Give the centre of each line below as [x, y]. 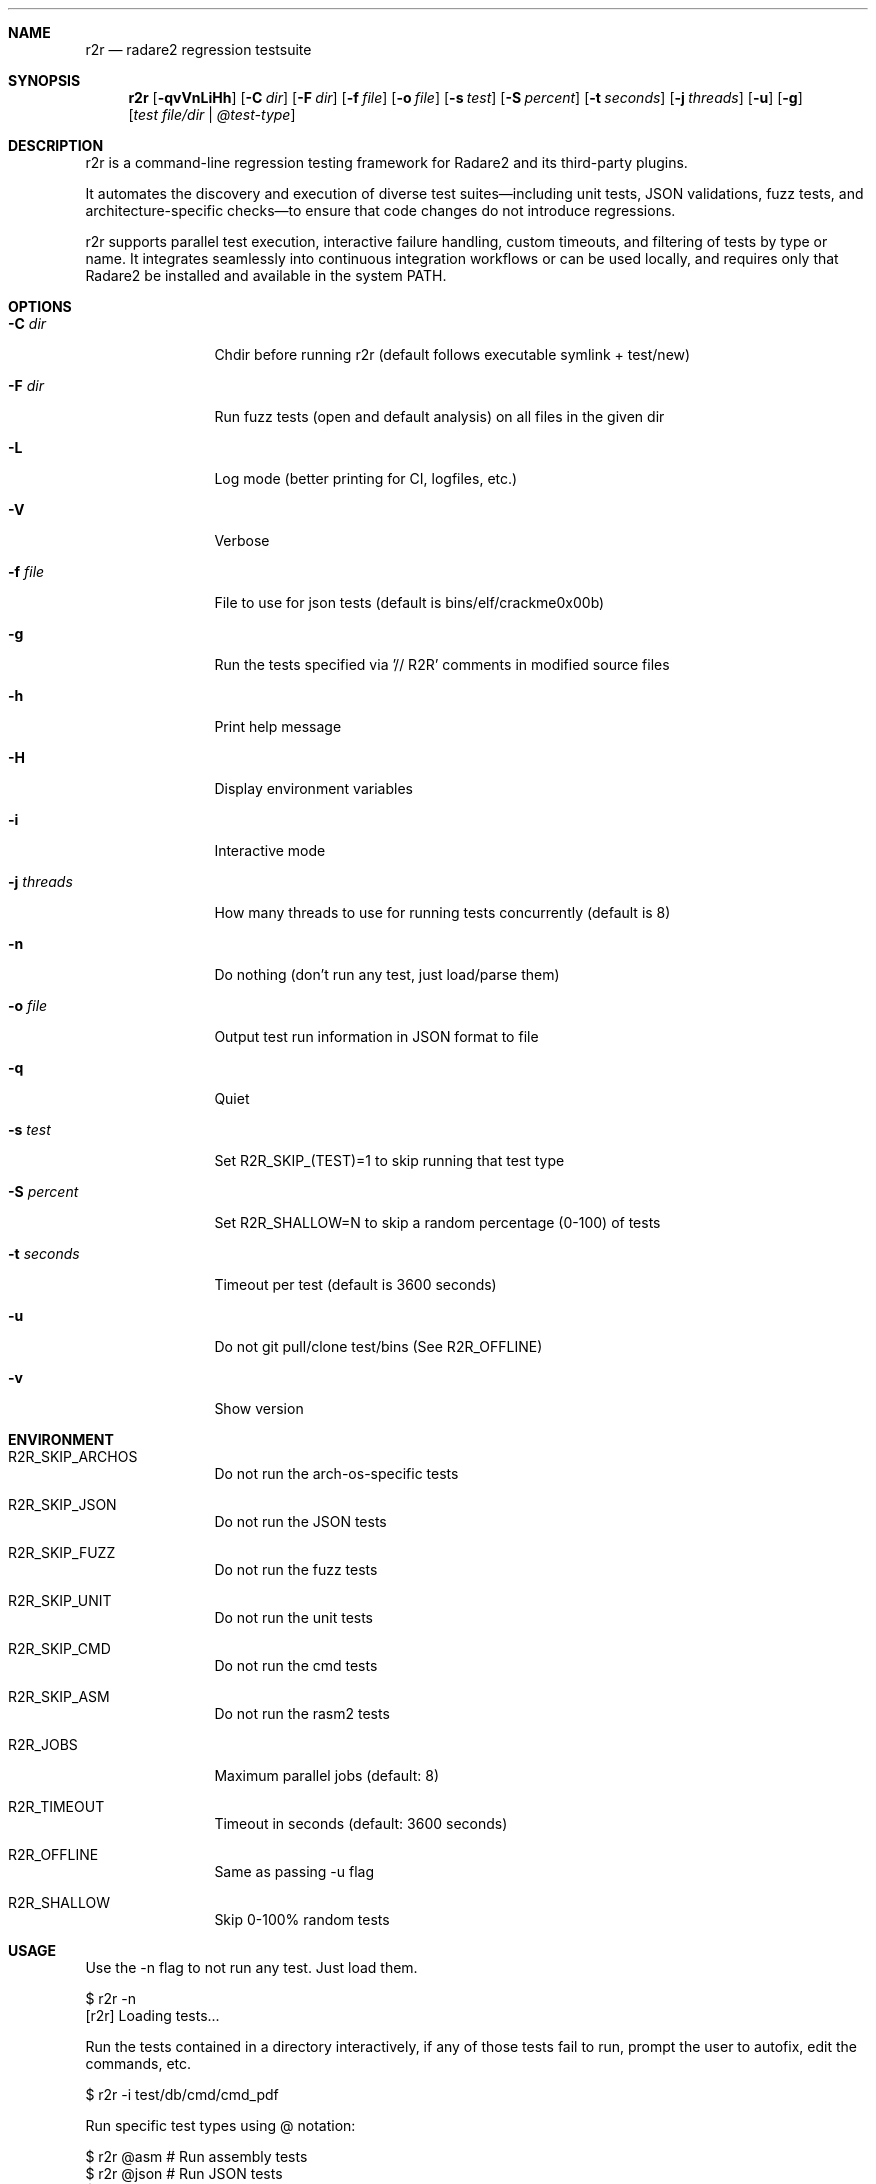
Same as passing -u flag [294, 1871]
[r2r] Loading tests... [152, 2015]
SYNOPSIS [44, 80]
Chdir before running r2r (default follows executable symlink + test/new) [452, 354]
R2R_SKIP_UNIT [60, 1600]
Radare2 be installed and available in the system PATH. [266, 275]
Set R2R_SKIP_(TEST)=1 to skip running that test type [389, 1160]
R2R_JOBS [43, 1744]
